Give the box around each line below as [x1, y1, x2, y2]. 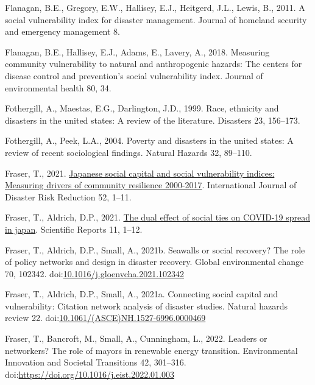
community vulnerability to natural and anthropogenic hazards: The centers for [5, 57, 302, 70]
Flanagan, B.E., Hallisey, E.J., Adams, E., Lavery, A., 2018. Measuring [5, 45, 270, 58]
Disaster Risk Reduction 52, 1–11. [5, 190, 132, 203]
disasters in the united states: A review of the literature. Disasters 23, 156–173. [5, 113, 300, 126]
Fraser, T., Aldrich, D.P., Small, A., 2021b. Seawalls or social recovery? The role [5, 243, 305, 256]
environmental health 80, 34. [5, 81, 111, 94]
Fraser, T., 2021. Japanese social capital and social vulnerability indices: [5, 166, 275, 179]
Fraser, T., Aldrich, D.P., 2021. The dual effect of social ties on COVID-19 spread [5, 211, 310, 224]
